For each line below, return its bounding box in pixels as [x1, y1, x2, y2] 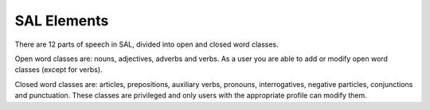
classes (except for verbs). [14, 65, 103, 74]
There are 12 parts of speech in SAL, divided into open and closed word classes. [14, 40, 279, 49]
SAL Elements [14, 12, 109, 29]
